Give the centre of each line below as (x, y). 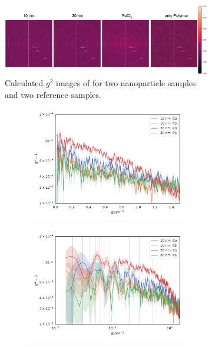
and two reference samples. (53, 94)
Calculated (24, 83)
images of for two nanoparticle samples (126, 83)
